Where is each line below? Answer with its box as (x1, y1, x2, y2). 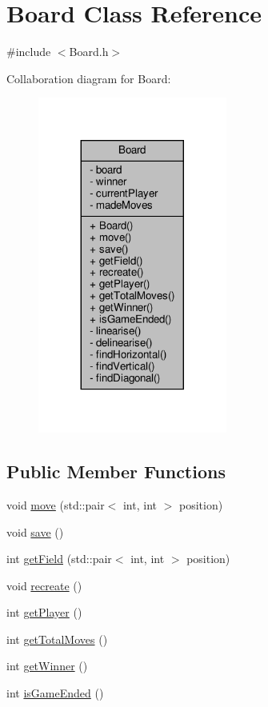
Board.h (69, 43, 109, 60)
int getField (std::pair (6, 550, 112, 567)
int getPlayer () (6, 604, 82, 621)
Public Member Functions (6, 459, 226, 484)
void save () (6, 523, 64, 540)
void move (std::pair (6, 496, 105, 513)
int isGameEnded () (6, 685, 104, 701)
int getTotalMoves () (6, 630, 108, 647)
